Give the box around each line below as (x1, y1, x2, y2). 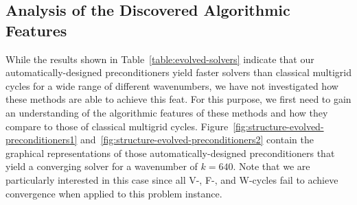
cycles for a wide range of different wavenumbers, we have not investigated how (5, 78, 338, 93)
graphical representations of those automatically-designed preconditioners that (5, 145, 335, 160)
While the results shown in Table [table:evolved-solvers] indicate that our (5, 51, 314, 66)
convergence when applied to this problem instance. (5, 186, 222, 200)
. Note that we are (233, 159, 310, 173)
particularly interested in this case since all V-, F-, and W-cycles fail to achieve (5, 172, 338, 186)
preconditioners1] (5, 132, 78, 147)
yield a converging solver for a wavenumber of (5, 159, 198, 173)
